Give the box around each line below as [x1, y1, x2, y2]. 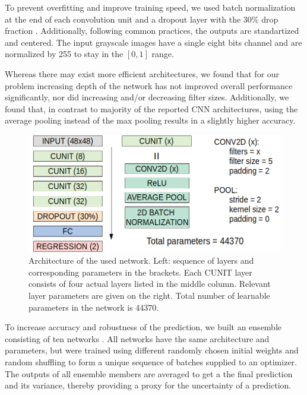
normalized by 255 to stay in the [5, 48, 124, 60]
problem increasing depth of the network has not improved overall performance [5, 79, 293, 91]
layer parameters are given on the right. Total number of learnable [29, 289, 270, 302]
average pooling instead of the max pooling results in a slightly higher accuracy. [5, 114, 296, 127]
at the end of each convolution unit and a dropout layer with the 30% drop [5, 12, 278, 25]
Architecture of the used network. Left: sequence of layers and [29, 254, 254, 267]
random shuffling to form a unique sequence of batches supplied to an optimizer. [5, 356, 297, 368]
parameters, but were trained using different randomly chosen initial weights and [5, 344, 299, 356]
